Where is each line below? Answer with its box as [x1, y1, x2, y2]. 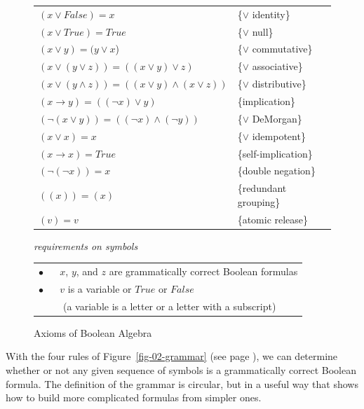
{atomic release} [237, 212, 309, 226]
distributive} [252, 76, 306, 91]
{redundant [237, 181, 287, 195]
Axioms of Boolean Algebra [34, 325, 152, 340]
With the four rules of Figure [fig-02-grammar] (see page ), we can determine [6, 349, 338, 363]
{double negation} [237, 163, 316, 178]
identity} [252, 6, 290, 21]
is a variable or [67, 281, 132, 296]
